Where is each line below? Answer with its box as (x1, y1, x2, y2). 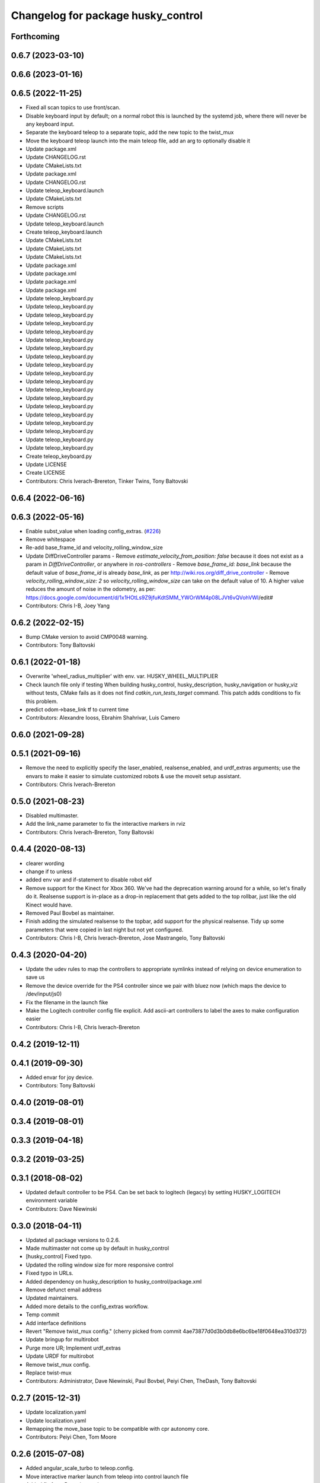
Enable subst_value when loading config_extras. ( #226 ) (25, 527, 161, 534)
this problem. (25, 698, 59, 705)
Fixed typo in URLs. (25, 1269, 73, 1277)
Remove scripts (25, 203, 64, 211)
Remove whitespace (25, 536, 75, 543)
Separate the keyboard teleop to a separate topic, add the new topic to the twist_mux (25, 129, 234, 136)
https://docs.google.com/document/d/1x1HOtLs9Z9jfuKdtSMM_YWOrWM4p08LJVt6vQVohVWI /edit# (25, 594, 273, 601)
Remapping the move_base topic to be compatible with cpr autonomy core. (25, 1425, 210, 1433)
